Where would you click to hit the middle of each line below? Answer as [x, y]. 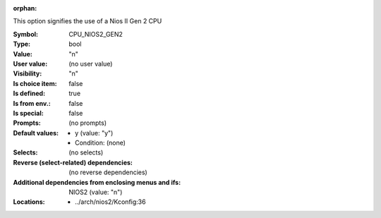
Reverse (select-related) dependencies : [73, 162]
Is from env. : [32, 103]
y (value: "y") [94, 133]
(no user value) [91, 63]
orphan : [25, 8]
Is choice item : [35, 83]
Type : [22, 44]
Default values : [36, 133]
